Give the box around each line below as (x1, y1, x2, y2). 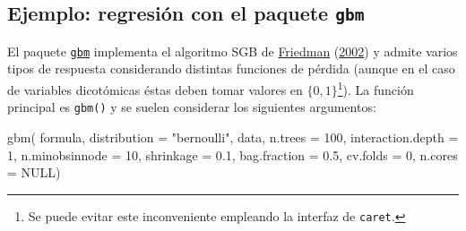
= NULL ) (7, 163, 61, 182)
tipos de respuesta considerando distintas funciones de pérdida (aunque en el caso (7, 59, 455, 78)
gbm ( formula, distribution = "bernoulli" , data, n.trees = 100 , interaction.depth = (7, 127, 459, 146)
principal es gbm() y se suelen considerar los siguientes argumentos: (7, 98, 376, 116)
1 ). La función (337, 78, 414, 98)
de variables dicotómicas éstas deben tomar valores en (7, 80, 303, 98)
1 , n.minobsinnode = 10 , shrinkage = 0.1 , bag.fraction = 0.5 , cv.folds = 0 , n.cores (7, 145, 458, 164)
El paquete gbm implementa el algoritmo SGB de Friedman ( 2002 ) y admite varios (7, 41, 458, 60)
